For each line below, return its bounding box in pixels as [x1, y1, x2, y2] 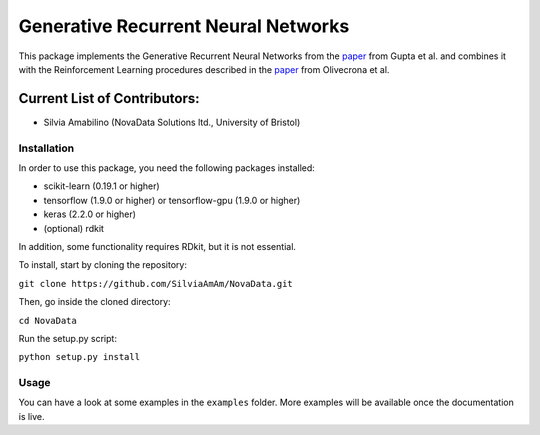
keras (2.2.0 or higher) [43, 208, 137, 220]
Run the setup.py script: [18, 332, 117, 344]
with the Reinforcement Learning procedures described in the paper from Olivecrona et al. [18, 63, 390, 75]
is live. [18, 410, 45, 422]
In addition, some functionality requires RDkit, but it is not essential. [18, 240, 297, 252]
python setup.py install [18, 351, 140, 363]
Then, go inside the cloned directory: [18, 296, 171, 308]
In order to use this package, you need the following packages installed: [18, 161, 315, 174]
